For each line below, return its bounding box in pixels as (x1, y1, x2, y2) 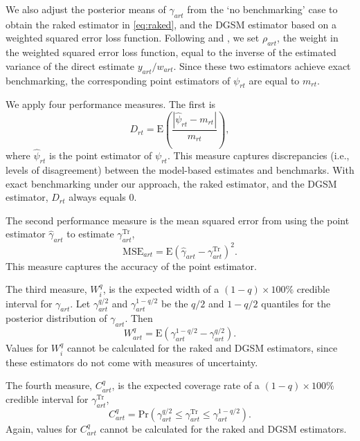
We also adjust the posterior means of (6, 2, 166, 16)
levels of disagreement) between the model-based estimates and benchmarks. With (6, 162, 354, 177)
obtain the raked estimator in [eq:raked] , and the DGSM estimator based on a (6, 17, 336, 31)
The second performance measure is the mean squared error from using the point (6, 213, 350, 227)
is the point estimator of (49, 148, 152, 163)
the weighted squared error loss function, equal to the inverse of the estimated (6, 45, 336, 60)
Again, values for (6, 421, 78, 435)
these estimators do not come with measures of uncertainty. (6, 354, 258, 369)
